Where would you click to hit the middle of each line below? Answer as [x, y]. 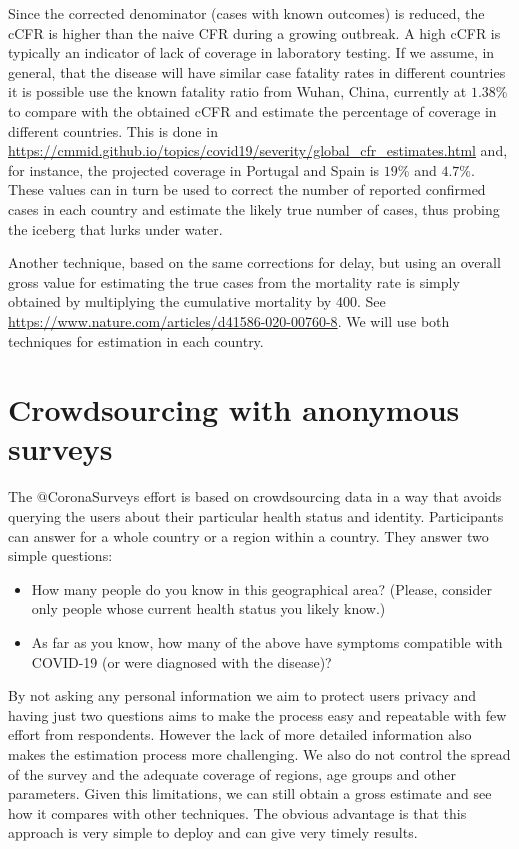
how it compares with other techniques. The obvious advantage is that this [237, 812]
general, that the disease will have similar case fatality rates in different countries [257, 71]
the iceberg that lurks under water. [115, 228]
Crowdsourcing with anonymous [234, 409]
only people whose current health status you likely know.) [208, 608]
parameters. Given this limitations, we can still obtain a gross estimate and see [250, 793]
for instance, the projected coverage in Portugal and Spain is [194, 169]
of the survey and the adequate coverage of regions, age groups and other [232, 773]
